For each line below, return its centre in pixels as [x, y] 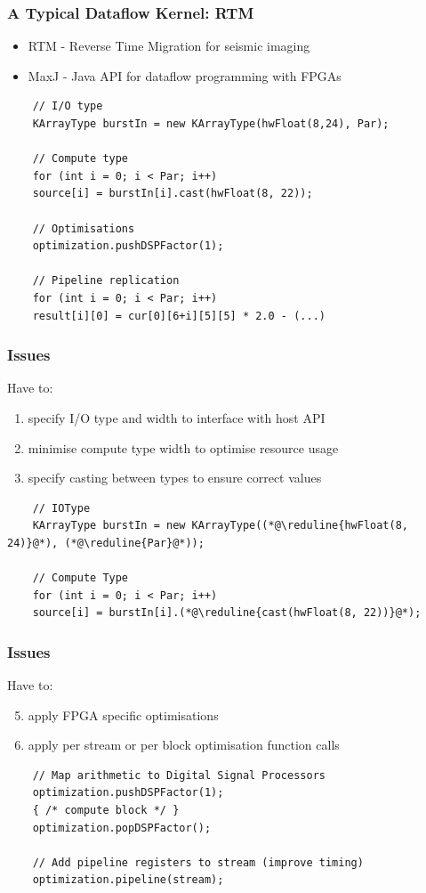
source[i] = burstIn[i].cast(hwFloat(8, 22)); [173, 194]
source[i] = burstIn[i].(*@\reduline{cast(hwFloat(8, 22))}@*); [227, 613]
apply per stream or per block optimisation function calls [184, 745]
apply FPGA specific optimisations [123, 714]
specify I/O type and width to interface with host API [177, 417]
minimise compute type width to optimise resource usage [183, 447]
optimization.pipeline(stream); [128, 880]
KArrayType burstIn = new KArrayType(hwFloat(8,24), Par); [211, 124]
